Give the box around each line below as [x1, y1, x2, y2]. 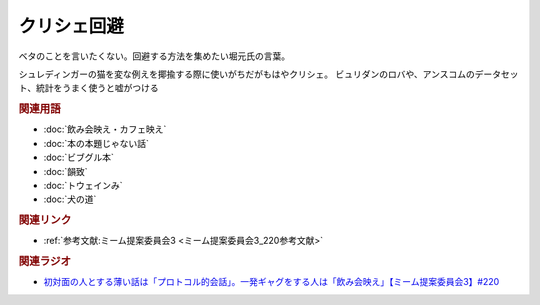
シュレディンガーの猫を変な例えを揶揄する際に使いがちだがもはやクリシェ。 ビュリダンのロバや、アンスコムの [18, 68, 475, 80]
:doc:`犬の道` [43, 193, 97, 205]
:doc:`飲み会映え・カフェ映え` [43, 123, 167, 135]
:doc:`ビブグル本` [43, 151, 115, 164]
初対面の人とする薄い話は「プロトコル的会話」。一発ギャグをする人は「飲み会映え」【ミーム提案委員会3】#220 [43, 276, 500, 288]
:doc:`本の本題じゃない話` [43, 137, 150, 149]
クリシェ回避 [18, 15, 125, 37]
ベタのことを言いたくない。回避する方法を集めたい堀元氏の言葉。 [18, 50, 290, 62]
